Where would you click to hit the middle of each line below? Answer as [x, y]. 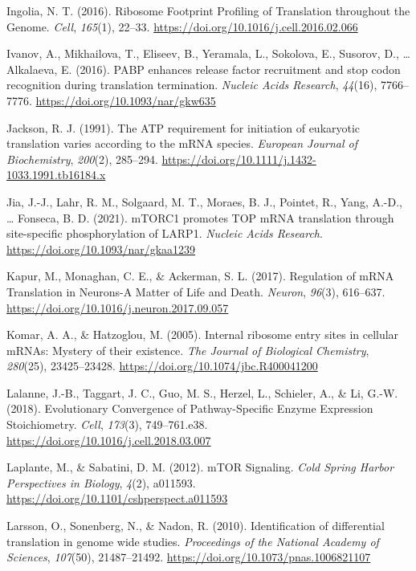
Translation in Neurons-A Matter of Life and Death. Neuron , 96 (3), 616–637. [196, 291]
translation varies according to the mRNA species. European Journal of [182, 143]
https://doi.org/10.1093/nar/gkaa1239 [101, 249]
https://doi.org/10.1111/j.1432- [239, 159]
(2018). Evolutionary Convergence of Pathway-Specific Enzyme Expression [190, 408]
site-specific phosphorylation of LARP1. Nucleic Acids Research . [165, 233]
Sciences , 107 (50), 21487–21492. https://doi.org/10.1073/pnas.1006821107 [189, 557]
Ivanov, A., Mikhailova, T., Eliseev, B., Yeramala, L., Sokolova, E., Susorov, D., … [208, 53]
